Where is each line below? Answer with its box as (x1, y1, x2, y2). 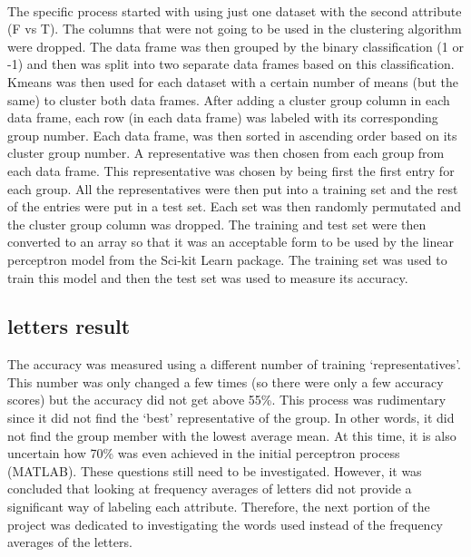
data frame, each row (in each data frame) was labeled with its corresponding (7, 108, 438, 127)
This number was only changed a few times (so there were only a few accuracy (7, 372, 444, 391)
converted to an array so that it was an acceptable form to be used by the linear (7, 232, 454, 251)
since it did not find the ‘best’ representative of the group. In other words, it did (7, 408, 455, 427)
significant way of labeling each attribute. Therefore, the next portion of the (7, 497, 430, 516)
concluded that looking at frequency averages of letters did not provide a (7, 479, 412, 498)
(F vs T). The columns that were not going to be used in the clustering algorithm (7, 19, 462, 38)
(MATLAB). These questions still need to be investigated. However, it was (7, 461, 422, 480)
